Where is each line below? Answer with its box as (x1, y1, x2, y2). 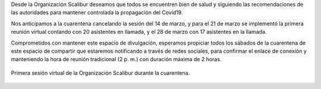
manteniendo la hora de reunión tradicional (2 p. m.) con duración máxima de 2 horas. (11, 56, 222, 63)
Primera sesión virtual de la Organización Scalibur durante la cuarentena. (11, 69, 190, 77)
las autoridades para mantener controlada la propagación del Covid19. (11, 9, 183, 16)
